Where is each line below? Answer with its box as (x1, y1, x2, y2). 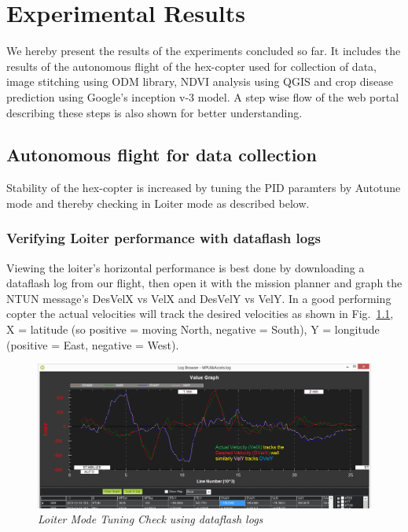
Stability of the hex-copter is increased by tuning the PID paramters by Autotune (6, 179, 401, 196)
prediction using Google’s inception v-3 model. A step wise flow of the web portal (6, 88, 399, 105)
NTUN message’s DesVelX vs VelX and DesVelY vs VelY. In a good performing (6, 290, 391, 306)
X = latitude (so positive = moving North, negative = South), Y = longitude (6, 321, 380, 338)
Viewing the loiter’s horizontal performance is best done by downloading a (6, 259, 365, 275)
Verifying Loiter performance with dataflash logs (6, 228, 322, 248)
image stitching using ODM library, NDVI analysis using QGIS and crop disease (6, 73, 393, 90)
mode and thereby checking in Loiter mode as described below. (6, 194, 310, 211)
